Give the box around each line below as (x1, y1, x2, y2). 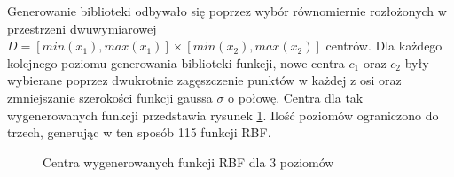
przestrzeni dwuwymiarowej (7, 19, 157, 37)
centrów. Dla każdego (325, 36, 442, 55)
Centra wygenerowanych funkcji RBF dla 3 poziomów (43, 152, 334, 171)
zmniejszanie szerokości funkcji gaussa (7, 88, 213, 106)
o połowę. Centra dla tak (228, 88, 364, 106)
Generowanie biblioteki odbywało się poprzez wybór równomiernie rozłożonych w (7, 2, 447, 19)
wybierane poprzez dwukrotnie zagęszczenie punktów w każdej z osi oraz (7, 71, 402, 89)
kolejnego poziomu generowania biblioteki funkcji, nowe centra (7, 53, 345, 72)
